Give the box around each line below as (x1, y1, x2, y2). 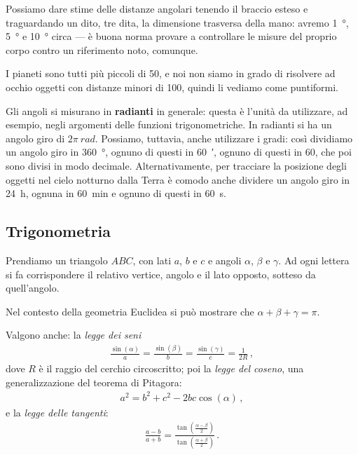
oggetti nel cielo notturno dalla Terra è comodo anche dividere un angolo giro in (6, 172, 350, 186)
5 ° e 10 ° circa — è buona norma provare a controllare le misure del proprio (6, 29, 337, 43)
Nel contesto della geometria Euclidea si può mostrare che (6, 304, 254, 318)
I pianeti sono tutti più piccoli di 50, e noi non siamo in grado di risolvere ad (6, 66, 336, 81)
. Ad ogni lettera (278, 252, 350, 267)
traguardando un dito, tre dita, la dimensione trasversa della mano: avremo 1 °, (6, 15, 349, 29)
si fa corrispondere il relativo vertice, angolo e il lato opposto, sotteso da (6, 266, 316, 281)
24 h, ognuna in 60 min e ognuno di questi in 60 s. (6, 186, 226, 201)
